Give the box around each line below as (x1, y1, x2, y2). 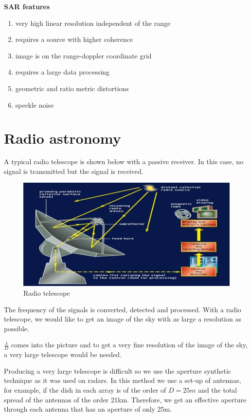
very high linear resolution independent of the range (15, 18, 171, 28)
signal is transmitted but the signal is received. (4, 166, 143, 176)
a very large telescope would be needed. (4, 349, 122, 360)
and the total (198, 385, 237, 395)
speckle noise (15, 99, 54, 110)
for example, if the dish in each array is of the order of (4, 385, 166, 395)
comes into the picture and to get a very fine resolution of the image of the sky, (11, 340, 248, 350)
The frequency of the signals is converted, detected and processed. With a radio (4, 304, 241, 314)
